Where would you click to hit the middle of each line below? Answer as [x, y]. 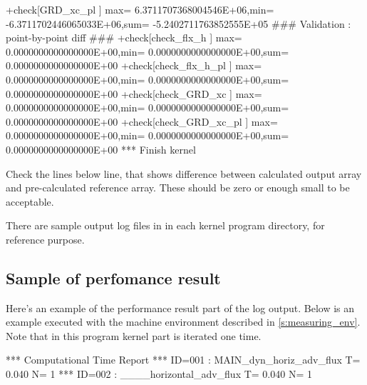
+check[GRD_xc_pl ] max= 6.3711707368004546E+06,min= [140, 9]
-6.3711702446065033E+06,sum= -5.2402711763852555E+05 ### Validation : [179, 23]
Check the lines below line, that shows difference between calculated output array [184, 173]
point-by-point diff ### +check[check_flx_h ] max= [124, 37]
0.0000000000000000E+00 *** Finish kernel [101, 149]
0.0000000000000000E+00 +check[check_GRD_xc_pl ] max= [142, 121]
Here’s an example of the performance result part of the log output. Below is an [180, 307]
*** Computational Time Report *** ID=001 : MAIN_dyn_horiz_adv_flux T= [183, 360]
